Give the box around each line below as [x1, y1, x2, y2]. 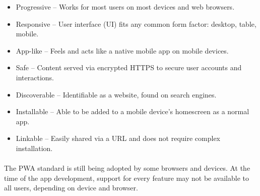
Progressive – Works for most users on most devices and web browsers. [16, 2, 235, 12]
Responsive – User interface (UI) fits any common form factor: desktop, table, [16, 18, 256, 29]
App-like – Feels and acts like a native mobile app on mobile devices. [16, 45, 229, 56]
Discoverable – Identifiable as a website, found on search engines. [16, 89, 217, 100]
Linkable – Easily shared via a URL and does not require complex [16, 133, 220, 143]
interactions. [16, 72, 54, 82]
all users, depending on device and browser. [4, 182, 138, 193]
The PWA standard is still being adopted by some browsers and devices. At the [4, 163, 250, 173]
